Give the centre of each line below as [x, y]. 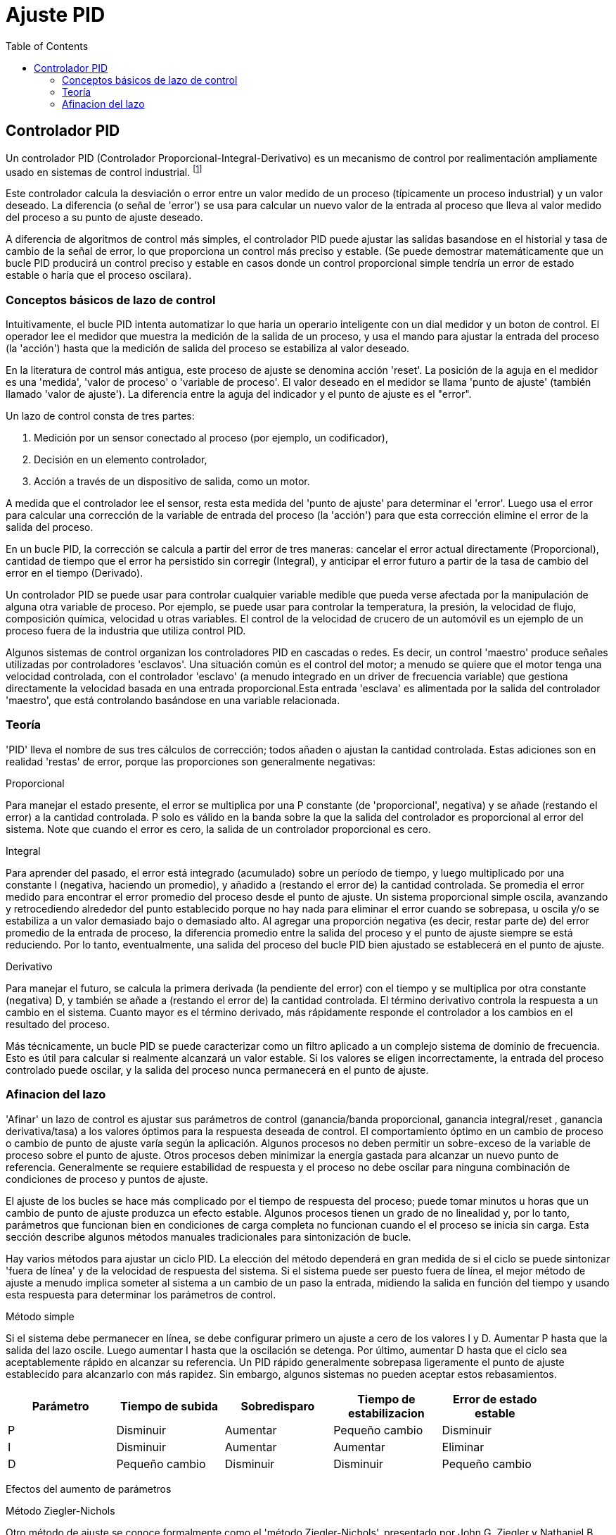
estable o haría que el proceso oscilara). [99, 275]
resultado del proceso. [58, 1024]
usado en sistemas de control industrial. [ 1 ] [104, 171]
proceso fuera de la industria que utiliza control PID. [126, 631]
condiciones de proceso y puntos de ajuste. [107, 1179]
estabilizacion [386, 1413]
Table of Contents [47, 46]
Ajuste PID [56, 15]
